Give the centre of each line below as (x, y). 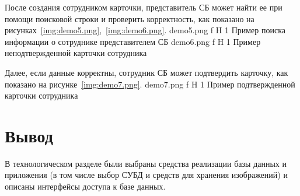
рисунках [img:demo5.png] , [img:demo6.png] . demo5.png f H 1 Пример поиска (145, 30)
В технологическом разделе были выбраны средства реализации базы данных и (146, 163)
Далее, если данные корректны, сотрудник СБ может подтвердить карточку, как (146, 72)
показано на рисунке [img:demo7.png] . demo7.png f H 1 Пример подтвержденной (150, 84)
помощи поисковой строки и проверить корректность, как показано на (130, 18)
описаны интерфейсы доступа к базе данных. (85, 186)
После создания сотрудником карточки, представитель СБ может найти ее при (144, 7)
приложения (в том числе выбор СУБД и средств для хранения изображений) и (146, 175)
